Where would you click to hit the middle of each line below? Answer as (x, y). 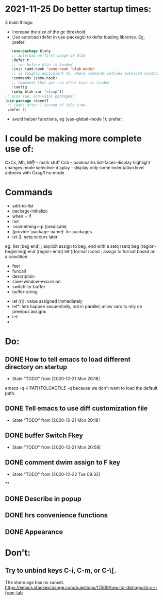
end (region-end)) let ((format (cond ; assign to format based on (92, 252)
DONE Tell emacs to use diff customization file (76, 408)
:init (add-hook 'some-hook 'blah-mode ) (53, 69)
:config (19, 87)
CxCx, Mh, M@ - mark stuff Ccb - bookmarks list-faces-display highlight (78, 163)
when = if (22, 216)
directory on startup (36, 367)
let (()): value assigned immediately (47, 301)
